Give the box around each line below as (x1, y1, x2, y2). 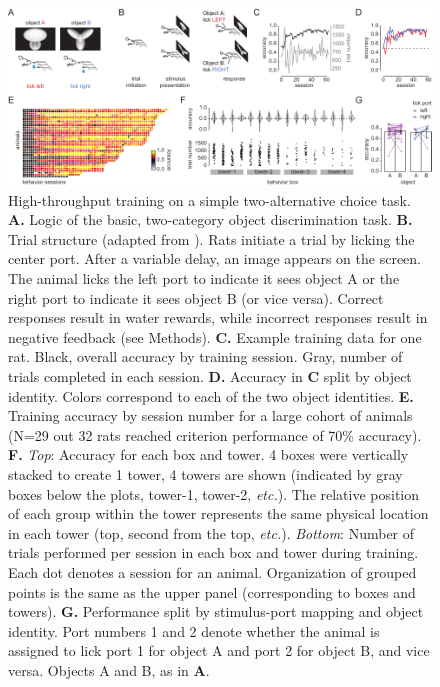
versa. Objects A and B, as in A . (8, 659, 210, 680)
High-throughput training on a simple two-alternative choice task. (8, 189, 411, 210)
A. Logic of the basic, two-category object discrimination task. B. (8, 209, 413, 230)
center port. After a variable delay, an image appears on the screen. (8, 248, 421, 269)
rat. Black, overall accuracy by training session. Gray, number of (8, 346, 403, 367)
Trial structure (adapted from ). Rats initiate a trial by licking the (8, 228, 415, 249)
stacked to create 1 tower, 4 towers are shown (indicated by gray (8, 464, 403, 485)
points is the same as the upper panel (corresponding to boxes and (8, 581, 416, 602)
